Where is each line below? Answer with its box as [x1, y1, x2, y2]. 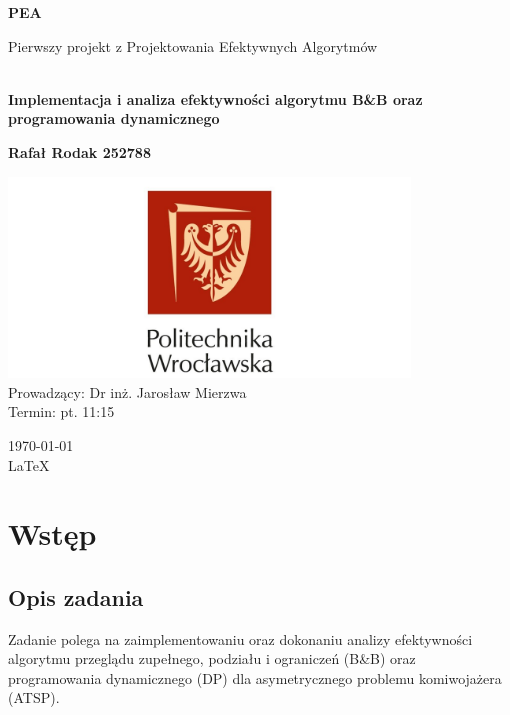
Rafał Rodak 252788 [8, 141, 151, 162]
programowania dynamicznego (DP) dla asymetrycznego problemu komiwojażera [8, 667, 502, 688]
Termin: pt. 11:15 [8, 401, 115, 422]
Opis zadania [8, 581, 144, 612]
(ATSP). [8, 687, 60, 708]
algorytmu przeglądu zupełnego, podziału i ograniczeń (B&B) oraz [8, 648, 416, 669]
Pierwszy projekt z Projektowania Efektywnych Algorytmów [8, 35, 378, 56]
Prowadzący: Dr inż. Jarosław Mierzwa [8, 381, 247, 402]
